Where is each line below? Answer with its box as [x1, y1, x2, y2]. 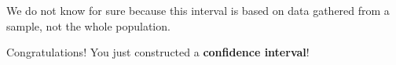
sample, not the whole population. [6, 17, 170, 34]
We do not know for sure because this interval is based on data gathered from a [6, 2, 390, 18]
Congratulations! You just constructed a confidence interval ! [6, 44, 310, 60]
